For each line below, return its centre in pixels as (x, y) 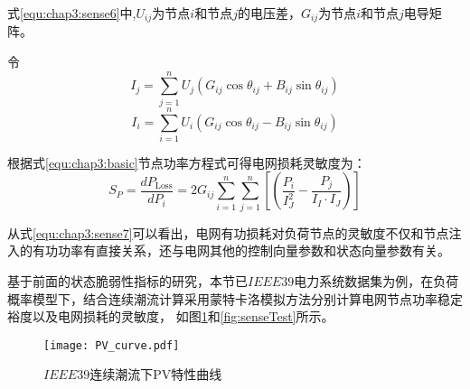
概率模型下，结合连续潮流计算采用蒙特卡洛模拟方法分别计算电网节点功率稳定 (235, 298)
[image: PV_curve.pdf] (112, 345)
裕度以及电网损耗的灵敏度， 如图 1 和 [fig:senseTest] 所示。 (171, 316)
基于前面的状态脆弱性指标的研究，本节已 (127, 281)
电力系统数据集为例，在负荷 (376, 281)
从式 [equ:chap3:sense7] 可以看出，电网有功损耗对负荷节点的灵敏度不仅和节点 (228, 232)
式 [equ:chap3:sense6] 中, (72, 13)
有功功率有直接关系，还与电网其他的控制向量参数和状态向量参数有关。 (241, 250)
